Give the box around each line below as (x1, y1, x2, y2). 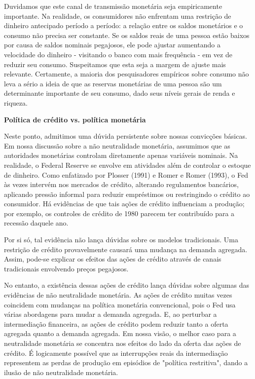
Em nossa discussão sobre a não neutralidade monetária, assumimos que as (4, 140, 230, 151)
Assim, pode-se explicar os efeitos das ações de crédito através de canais (4, 254, 221, 264)
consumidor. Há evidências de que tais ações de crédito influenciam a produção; (4, 198, 245, 209)
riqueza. (4, 97, 28, 108)
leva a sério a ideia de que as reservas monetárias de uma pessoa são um (4, 78, 222, 88)
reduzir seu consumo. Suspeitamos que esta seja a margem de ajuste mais (4, 59, 226, 69)
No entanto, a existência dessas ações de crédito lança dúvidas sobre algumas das (4, 280, 249, 290)
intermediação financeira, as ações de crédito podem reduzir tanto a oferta (4, 318, 228, 329)
